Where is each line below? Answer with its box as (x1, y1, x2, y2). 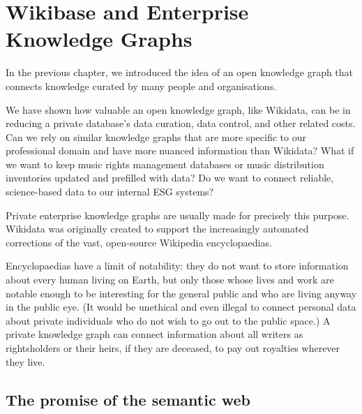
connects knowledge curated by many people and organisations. (6, 78, 277, 93)
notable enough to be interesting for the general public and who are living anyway (6, 286, 357, 300)
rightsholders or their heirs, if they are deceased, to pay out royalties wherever (6, 341, 340, 355)
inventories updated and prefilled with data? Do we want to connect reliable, (6, 170, 334, 185)
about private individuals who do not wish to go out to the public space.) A (6, 313, 331, 327)
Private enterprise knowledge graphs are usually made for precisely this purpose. (6, 207, 349, 222)
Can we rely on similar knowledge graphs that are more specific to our (6, 129, 306, 144)
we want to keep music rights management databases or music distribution (6, 156, 324, 171)
